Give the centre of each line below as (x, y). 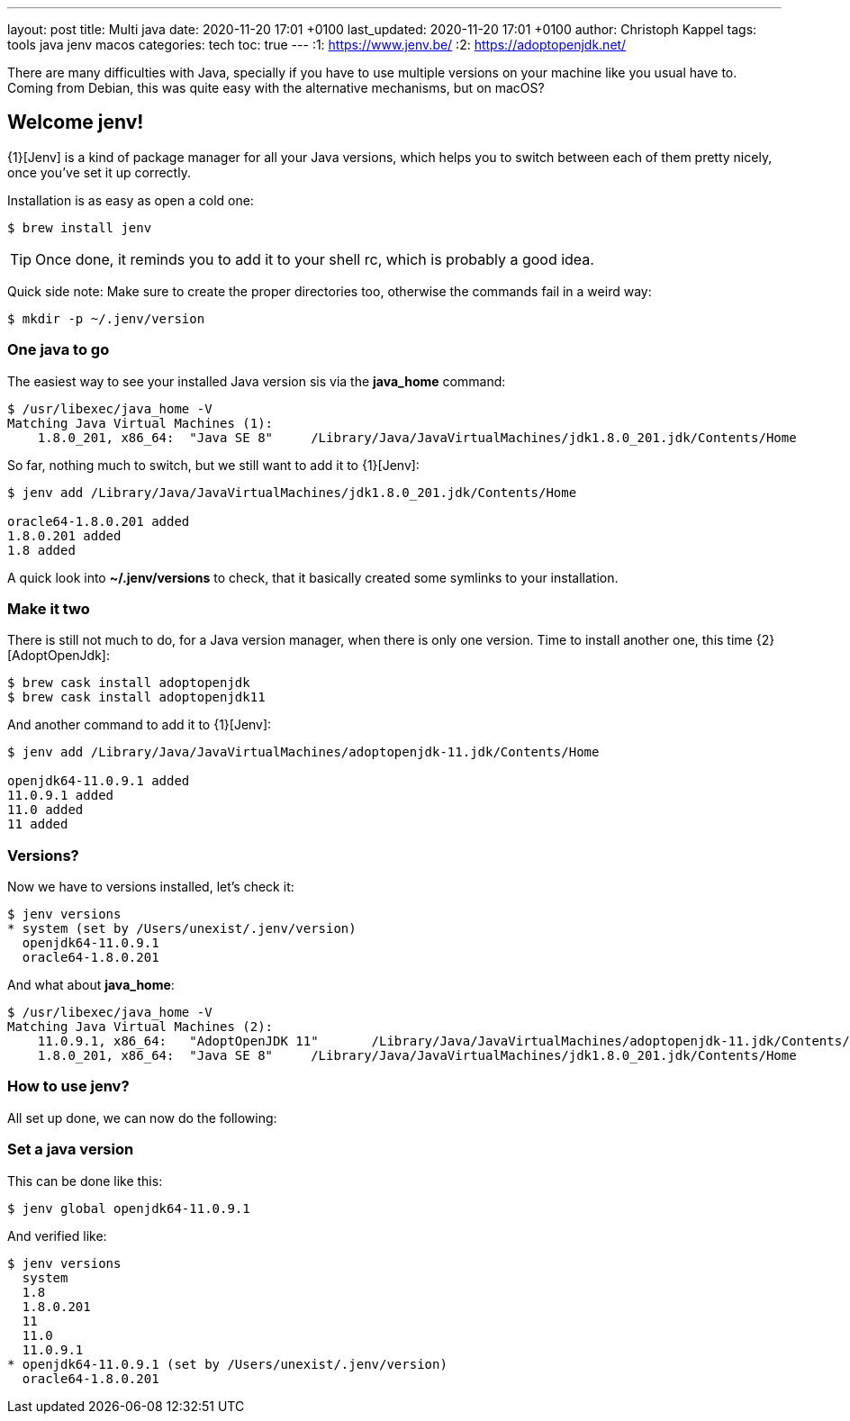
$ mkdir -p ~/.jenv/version (106, 318)
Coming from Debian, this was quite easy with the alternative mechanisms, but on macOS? (276, 88)
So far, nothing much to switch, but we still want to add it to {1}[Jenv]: (213, 465)
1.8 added (41, 550)
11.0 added (45, 810)
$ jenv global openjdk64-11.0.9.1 (129, 1208)
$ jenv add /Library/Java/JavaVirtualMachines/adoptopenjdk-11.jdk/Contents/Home (303, 752)
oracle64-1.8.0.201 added (99, 521)
